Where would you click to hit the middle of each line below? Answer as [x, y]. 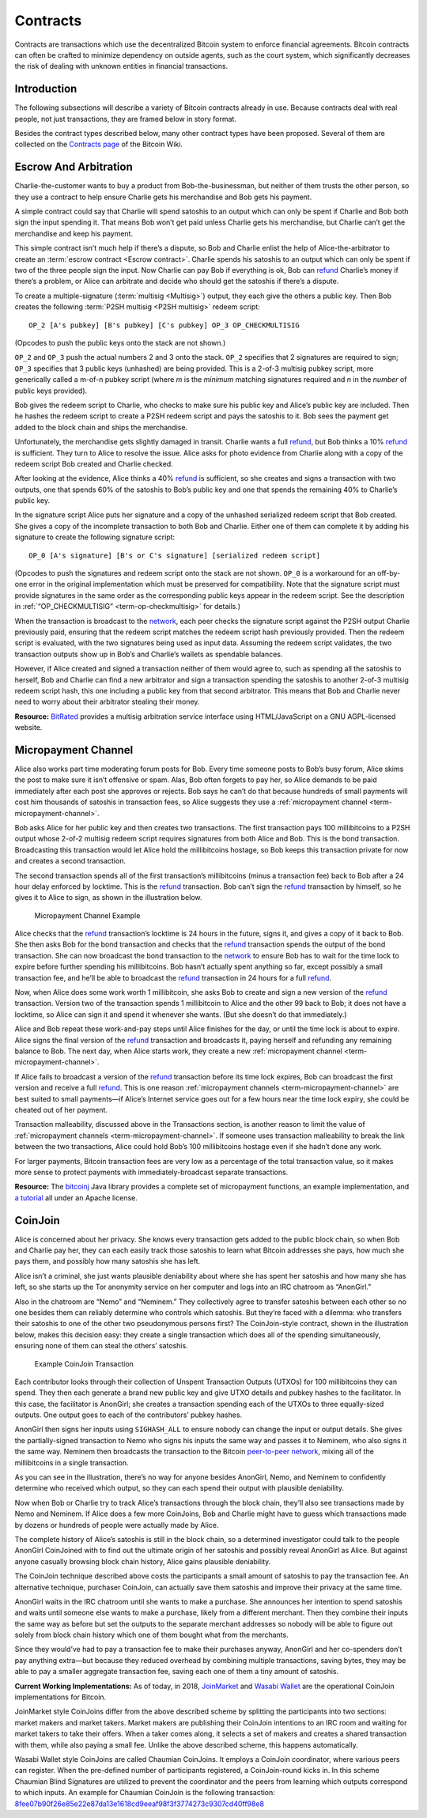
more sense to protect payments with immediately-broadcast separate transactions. [151, 1172]
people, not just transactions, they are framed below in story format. [126, 119]
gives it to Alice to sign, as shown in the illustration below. [108, 898]
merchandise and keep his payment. [74, 233]
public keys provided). [51, 391]
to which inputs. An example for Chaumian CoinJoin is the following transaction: [145, 1793]
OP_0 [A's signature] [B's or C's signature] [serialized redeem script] [175, 555]
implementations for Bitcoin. [60, 1697]
